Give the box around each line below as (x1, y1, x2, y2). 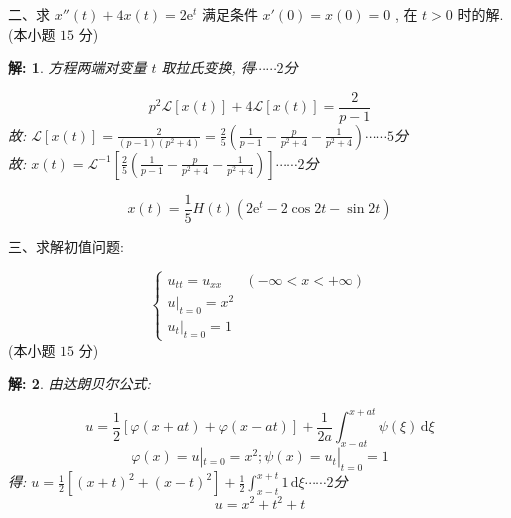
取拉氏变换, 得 (161, 57, 255, 78)
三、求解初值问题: (8, 235, 124, 256)
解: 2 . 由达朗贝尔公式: (8, 373, 151, 394)
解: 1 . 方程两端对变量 (8, 57, 147, 78)
